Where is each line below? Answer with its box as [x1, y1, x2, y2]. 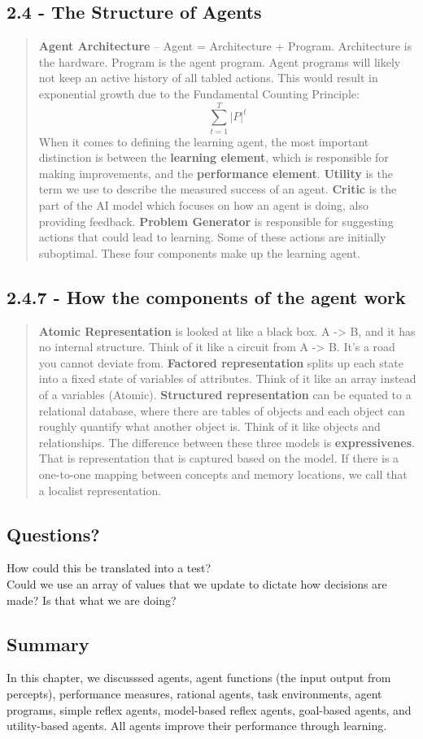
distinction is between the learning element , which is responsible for [38, 149, 389, 166]
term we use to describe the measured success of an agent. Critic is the [38, 180, 397, 198]
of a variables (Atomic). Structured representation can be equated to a [38, 386, 412, 403]
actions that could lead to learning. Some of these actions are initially [38, 228, 386, 246]
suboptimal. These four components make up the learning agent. [38, 244, 360, 261]
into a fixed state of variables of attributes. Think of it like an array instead [38, 370, 416, 387]
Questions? [7, 521, 100, 546]
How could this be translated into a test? [7, 559, 211, 576]
